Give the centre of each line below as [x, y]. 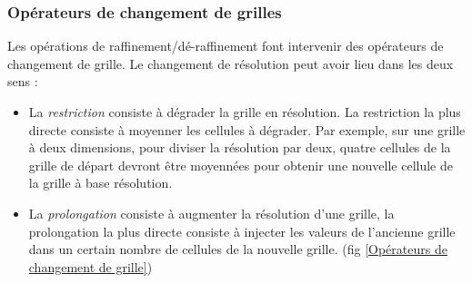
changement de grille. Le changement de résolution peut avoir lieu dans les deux [231, 63]
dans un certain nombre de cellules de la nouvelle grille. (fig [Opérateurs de [238, 249]
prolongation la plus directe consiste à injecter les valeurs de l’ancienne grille [242, 231]
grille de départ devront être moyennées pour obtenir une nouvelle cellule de [241, 165]
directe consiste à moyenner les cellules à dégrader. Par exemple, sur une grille [247, 129]
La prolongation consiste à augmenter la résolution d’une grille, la [211, 213]
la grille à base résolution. [100, 183]
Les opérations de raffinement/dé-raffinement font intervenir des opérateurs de [226, 46]
